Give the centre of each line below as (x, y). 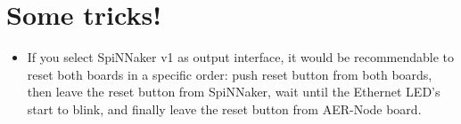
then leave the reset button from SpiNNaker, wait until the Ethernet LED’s (234, 92)
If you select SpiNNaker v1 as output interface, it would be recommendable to (240, 57)
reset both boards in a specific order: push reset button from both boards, (230, 74)
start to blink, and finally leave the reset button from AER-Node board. (224, 108)
